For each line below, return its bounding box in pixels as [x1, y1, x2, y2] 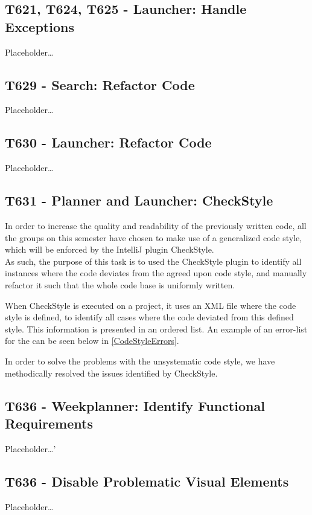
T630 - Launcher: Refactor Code [5, 133, 212, 152]
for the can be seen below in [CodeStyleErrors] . [5, 334, 179, 347]
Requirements [5, 413, 93, 432]
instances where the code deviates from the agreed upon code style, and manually [5, 267, 307, 279]
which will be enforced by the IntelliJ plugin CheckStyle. [5, 243, 214, 256]
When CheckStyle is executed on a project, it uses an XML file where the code [5, 299, 296, 311]
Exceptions [5, 17, 74, 36]
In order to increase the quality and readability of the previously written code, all [5, 219, 307, 232]
